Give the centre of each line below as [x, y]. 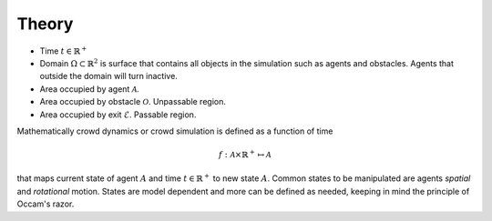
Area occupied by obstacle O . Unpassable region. [133, 102]
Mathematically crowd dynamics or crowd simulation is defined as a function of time [175, 131]
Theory [45, 24]
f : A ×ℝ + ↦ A [245, 154]
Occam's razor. [46, 204]
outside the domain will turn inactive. [108, 76]
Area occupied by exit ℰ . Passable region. [118, 115]
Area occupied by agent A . [90, 89]
